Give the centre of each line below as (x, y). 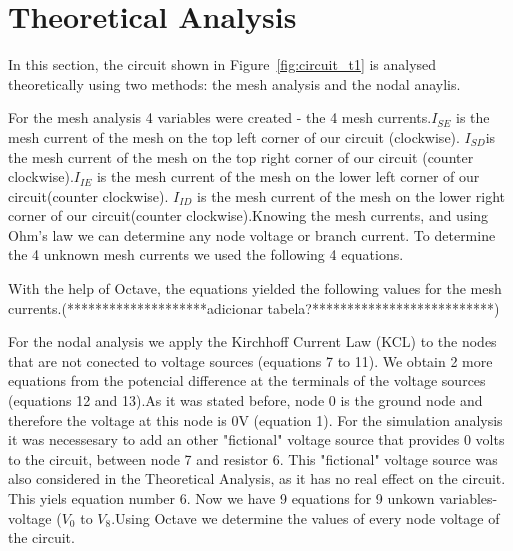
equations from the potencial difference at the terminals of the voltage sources (247, 380)
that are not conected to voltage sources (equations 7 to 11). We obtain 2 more (250, 360)
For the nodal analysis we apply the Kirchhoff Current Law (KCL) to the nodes (252, 341)
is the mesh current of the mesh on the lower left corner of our (288, 176)
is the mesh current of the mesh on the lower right (351, 195)
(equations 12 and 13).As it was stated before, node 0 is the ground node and (245, 400)
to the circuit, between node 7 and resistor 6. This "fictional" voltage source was (253, 458)
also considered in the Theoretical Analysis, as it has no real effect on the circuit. (257, 478)
